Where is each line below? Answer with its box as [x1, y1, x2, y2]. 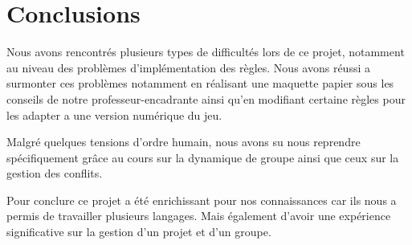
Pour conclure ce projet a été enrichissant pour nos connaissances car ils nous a [6, 191, 397, 208]
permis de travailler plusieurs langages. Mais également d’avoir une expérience [6, 207, 391, 224]
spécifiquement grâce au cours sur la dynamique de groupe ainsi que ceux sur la [6, 149, 399, 165]
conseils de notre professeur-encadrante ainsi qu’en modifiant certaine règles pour [6, 90, 406, 107]
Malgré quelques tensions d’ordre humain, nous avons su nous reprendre [6, 133, 361, 150]
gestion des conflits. [6, 165, 103, 182]
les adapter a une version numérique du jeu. [6, 106, 222, 123]
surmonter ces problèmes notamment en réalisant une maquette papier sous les [6, 75, 394, 92]
